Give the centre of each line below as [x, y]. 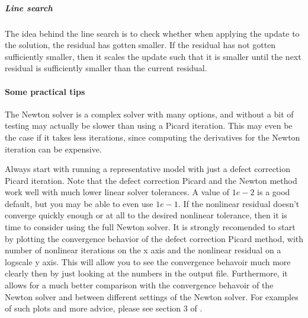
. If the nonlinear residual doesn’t [239, 203]
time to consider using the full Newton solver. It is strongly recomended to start [150, 227]
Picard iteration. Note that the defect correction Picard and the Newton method [151, 180]
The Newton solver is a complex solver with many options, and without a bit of [149, 114]
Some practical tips [45, 91]
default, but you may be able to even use [79, 203]
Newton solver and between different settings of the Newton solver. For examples [152, 296]
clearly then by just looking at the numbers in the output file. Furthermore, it [146, 273]
